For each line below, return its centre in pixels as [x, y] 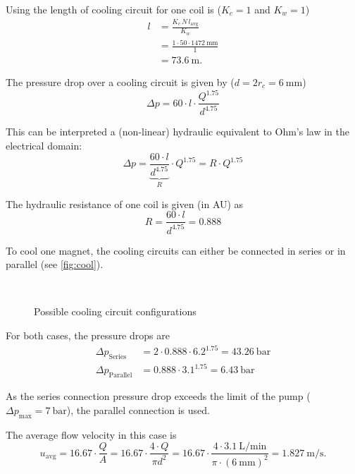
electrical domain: [44, 146]
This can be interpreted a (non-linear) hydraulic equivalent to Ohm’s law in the [177, 132]
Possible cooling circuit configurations [115, 311]
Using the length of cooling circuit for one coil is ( [113, 9]
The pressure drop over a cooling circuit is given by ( [120, 81]
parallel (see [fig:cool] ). [55, 264]
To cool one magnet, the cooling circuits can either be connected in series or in [176, 250]
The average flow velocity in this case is [91, 434]
